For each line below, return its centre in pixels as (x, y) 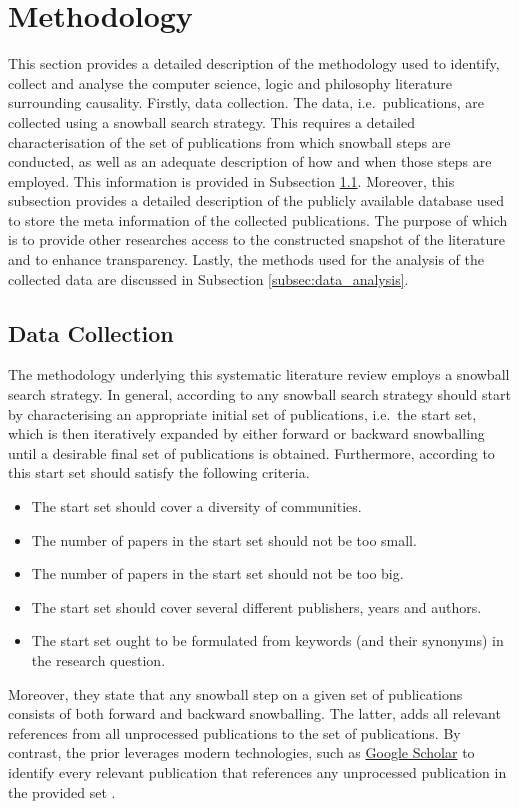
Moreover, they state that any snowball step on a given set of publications (235, 693)
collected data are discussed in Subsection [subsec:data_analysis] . (208, 278)
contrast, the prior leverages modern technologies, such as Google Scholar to (241, 752)
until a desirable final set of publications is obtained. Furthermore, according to (251, 452)
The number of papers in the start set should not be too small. (224, 539)
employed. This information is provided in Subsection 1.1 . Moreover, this (231, 180)
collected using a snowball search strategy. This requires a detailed (211, 121)
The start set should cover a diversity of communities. (196, 506)
